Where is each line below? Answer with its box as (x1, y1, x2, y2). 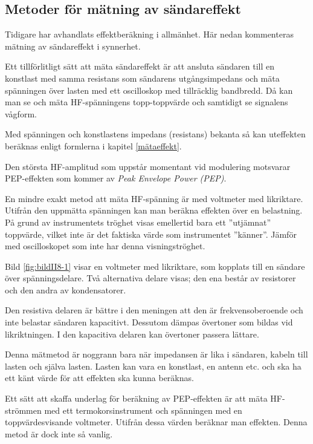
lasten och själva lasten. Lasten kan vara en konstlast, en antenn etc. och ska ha (5, 359, 302, 372)
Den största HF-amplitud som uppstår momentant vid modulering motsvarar (5, 160, 291, 172)
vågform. (5, 107, 37, 120)
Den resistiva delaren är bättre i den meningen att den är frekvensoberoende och (5, 304, 303, 316)
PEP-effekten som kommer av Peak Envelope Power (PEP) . (5, 172, 227, 184)
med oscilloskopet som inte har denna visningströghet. (5, 240, 205, 252)
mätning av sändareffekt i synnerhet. (5, 39, 141, 52)
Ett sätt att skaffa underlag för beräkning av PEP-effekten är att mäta (5, 392, 268, 405)
